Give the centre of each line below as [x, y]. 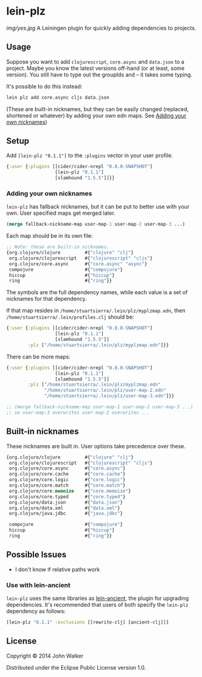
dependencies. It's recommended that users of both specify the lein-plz [97, 605]
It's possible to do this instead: [44, 86]
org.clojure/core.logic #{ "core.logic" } [67, 480]
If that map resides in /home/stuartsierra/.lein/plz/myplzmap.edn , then [96, 311]
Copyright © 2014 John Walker [45, 656]
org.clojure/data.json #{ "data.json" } [66, 502]
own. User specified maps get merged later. [61, 213]
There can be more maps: [38, 357]
